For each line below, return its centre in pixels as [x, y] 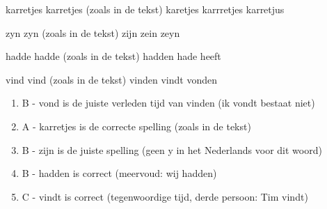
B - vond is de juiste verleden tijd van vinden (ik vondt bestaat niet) [168, 103]
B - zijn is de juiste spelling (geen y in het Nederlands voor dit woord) [172, 149]
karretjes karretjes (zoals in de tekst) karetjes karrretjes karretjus [145, 9]
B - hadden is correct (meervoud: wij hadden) [119, 173]
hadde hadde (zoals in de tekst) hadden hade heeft [113, 56]
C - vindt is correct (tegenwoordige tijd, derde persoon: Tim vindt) [165, 196]
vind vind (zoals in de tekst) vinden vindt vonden [112, 79]
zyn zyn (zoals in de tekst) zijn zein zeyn [93, 32]
